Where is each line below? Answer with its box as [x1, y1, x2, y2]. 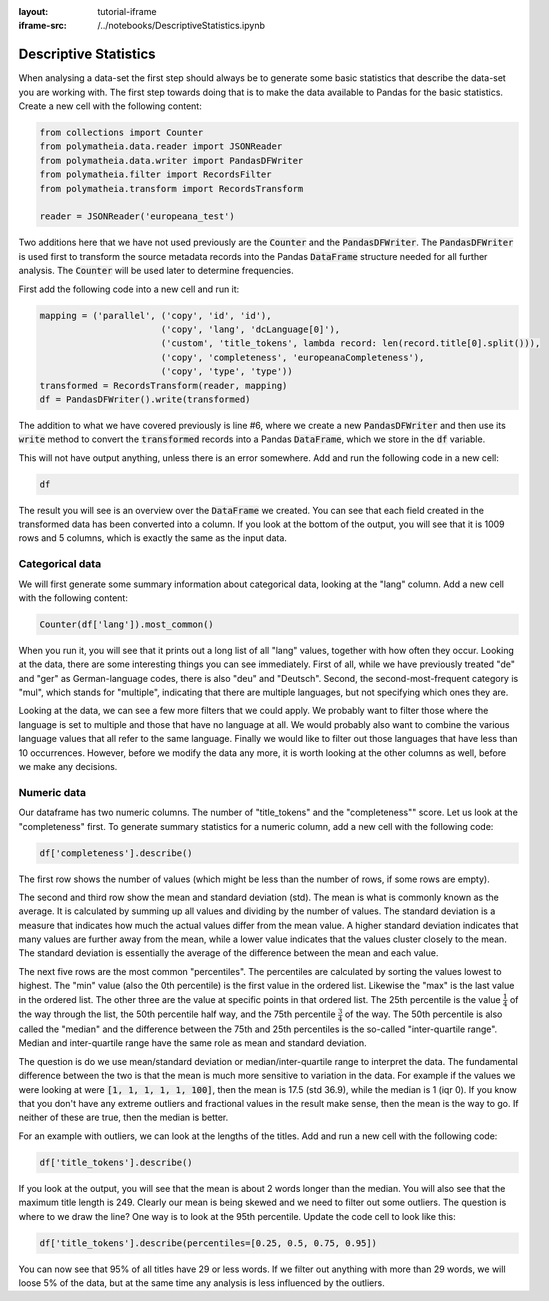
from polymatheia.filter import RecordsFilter [39, 169, 272, 180]
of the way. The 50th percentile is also [344, 1008, 503, 1020]
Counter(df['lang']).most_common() [39, 618, 214, 630]
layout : [18, 6, 49, 17]
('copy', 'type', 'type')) [160, 366, 294, 377]
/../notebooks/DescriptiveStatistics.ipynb [97, 20, 265, 32]
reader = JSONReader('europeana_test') [39, 211, 235, 222]
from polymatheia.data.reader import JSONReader [39, 141, 283, 152]
